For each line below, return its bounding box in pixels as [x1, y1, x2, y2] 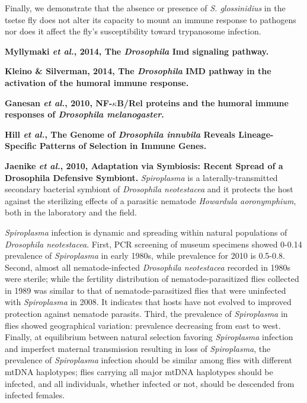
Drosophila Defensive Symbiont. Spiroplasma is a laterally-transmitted [5, 171, 278, 183]
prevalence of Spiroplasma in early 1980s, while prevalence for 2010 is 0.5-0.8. [5, 249, 285, 262]
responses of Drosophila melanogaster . [5, 108, 164, 120]
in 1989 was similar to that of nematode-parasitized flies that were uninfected [5, 284, 286, 296]
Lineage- [238, 128, 274, 140]
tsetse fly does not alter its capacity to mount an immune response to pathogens [5, 13, 296, 26]
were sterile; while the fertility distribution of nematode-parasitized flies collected [5, 272, 299, 285]
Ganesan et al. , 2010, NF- [5, 96, 113, 109]
